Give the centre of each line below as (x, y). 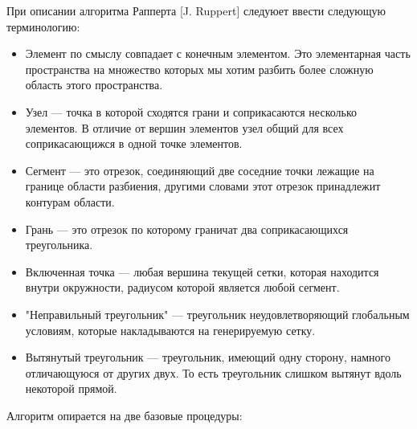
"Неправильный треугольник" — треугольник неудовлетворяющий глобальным (217, 314)
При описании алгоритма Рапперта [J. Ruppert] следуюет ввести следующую (196, 10)
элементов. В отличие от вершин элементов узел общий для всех (184, 127)
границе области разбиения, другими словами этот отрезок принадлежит (203, 186)
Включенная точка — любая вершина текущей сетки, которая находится (202, 271)
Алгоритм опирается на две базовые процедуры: (125, 415)
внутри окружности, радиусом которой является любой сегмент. (182, 287)
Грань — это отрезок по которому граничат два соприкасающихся (187, 229)
